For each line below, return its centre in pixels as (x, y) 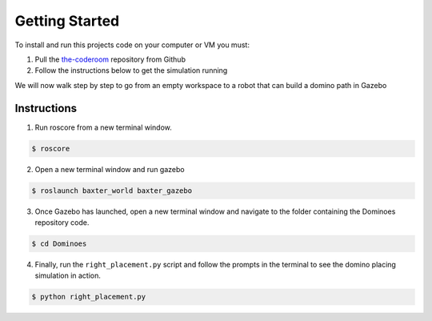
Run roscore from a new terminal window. (103, 127)
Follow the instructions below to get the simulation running (131, 70)
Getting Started (67, 21)
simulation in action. (68, 275)
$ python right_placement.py (89, 297)
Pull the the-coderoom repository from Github (110, 59)
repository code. (62, 222)
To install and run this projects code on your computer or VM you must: (132, 45)
